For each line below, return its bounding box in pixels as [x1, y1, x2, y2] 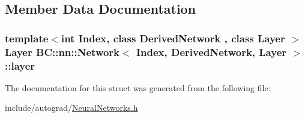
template [5, 30, 49, 45]
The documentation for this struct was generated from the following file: [5, 81, 271, 94]
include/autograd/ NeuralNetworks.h [5, 101, 138, 114]
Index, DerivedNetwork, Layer [136, 44, 287, 59]
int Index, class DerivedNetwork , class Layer [61, 30, 285, 45]
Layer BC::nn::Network [5, 44, 120, 59]
